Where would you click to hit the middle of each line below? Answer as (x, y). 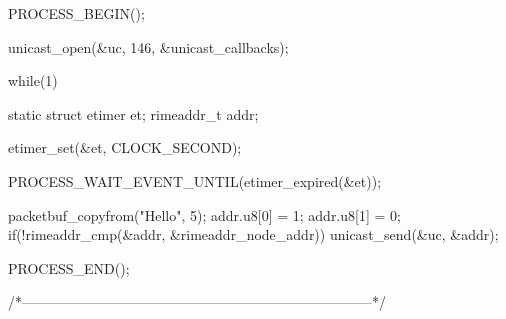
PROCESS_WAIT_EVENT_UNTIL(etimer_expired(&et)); (195, 180)
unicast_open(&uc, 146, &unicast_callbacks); (148, 46)
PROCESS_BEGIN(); (76, 13)
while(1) (33, 80)
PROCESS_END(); (69, 267)
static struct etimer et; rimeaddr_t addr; (133, 113)
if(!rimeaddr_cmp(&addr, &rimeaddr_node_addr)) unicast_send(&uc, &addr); (253, 234)
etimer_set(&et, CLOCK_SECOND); (125, 147)
